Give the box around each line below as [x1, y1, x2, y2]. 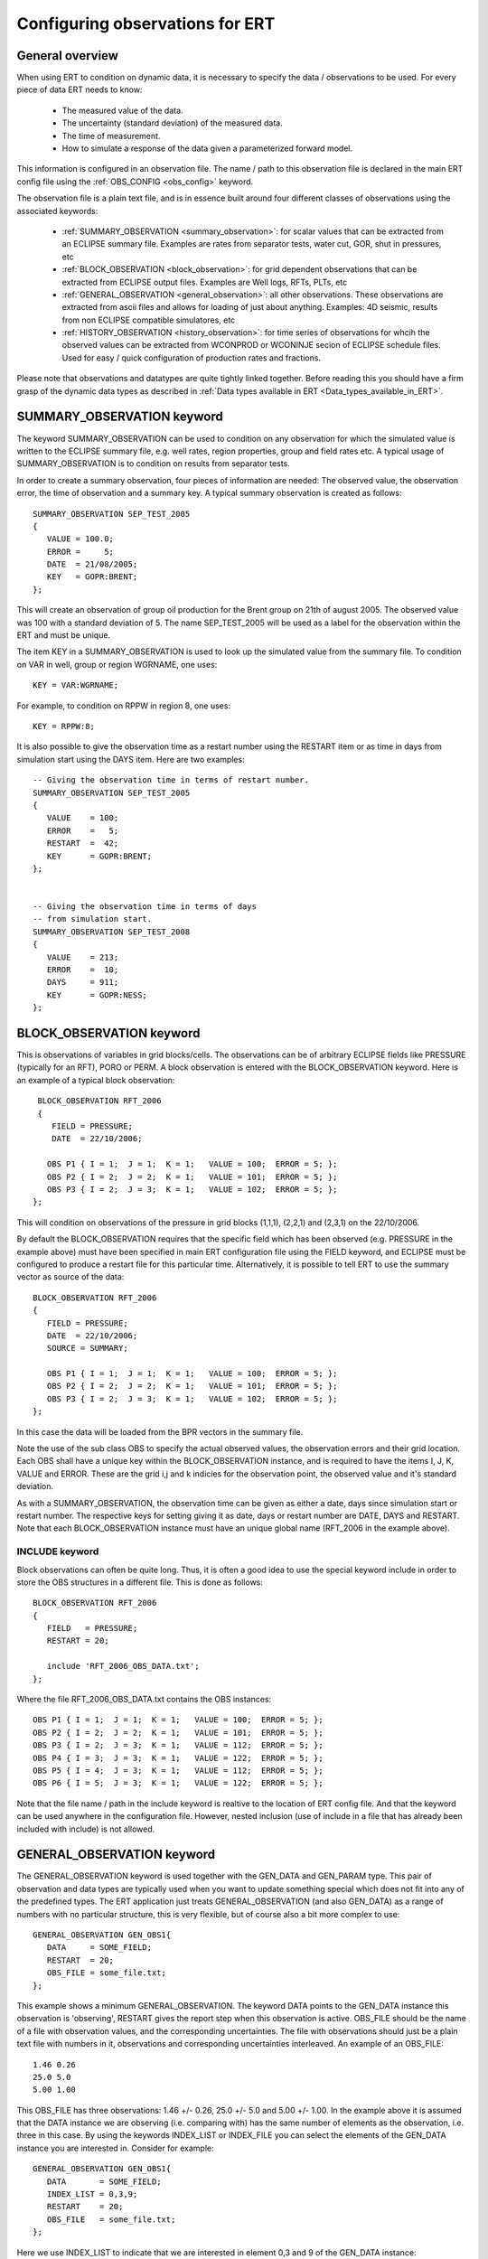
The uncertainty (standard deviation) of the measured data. [61, 117, 284, 128]
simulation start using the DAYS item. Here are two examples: [16, 754, 245, 764]
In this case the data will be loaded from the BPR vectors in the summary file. [16, 1426, 304, 1437]
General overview [16, 48, 119, 63]
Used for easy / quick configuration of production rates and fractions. [61, 352, 321, 363]
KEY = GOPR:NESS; [46, 989, 148, 1000]
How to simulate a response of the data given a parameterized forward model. [61, 143, 353, 154]
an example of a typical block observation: [16, 1074, 175, 1085]
